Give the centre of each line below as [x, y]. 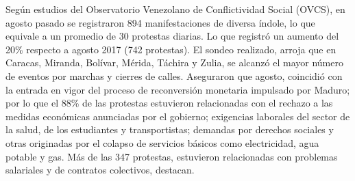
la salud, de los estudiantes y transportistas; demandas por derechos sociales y [170, 129]
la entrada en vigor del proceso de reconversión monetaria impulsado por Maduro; [178, 89]
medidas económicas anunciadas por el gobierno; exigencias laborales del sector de [178, 116]
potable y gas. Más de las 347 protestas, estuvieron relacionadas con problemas [172, 156]
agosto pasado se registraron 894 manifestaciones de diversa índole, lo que [160, 22]
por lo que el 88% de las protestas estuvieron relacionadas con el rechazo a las [169, 103]
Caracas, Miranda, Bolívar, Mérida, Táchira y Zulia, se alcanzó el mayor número [174, 62]
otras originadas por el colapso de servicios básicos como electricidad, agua [162, 142]
